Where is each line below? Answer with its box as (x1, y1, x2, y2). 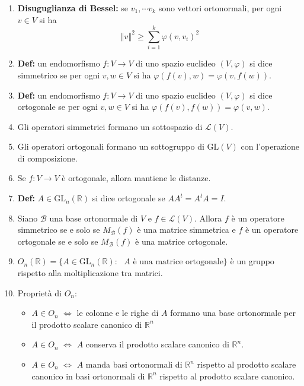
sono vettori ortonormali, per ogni (158, 2, 282, 14)
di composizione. (17, 151, 78, 164)
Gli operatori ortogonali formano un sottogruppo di (17, 140, 204, 153)
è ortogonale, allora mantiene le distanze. (62, 172, 211, 184)
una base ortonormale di (49, 211, 138, 224)
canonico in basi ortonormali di (31, 369, 145, 382)
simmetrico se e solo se (17, 223, 100, 236)
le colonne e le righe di (76, 306, 159, 319)
